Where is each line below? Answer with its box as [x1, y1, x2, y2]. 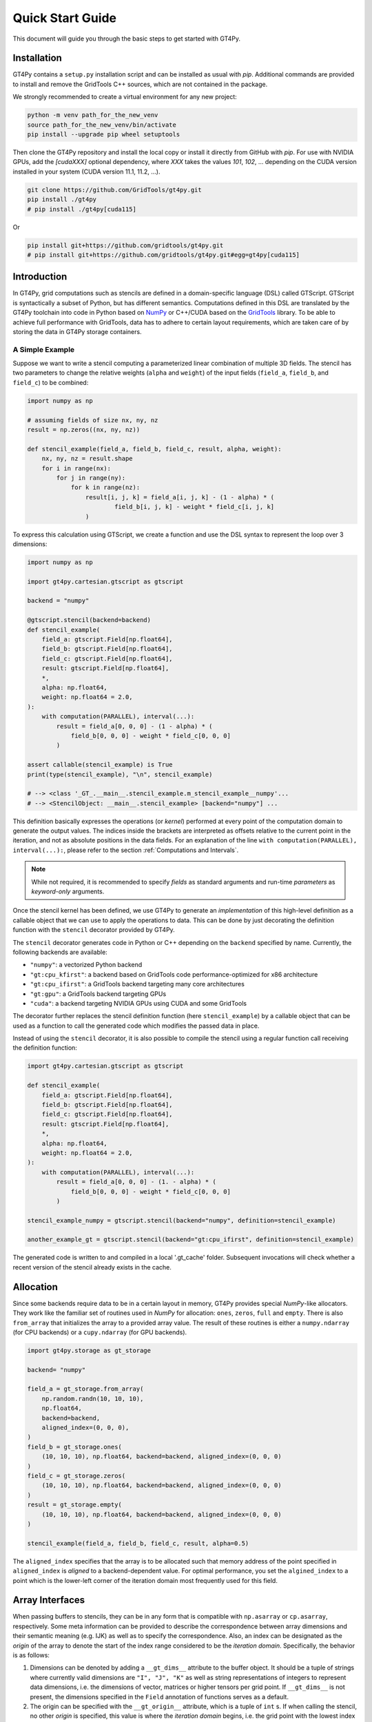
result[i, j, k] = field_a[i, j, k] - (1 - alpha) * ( [85, 493, 275, 501]
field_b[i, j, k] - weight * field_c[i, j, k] [114, 503, 275, 511]
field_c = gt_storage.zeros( [27, 1472, 126, 1480]
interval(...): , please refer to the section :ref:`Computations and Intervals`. [12, 846, 239, 854]
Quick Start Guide [12, 10, 117, 25]
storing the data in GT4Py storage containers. [12, 327, 142, 335]
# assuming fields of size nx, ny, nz [27, 416, 158, 424]
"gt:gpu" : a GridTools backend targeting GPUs [30, 989, 167, 998]
